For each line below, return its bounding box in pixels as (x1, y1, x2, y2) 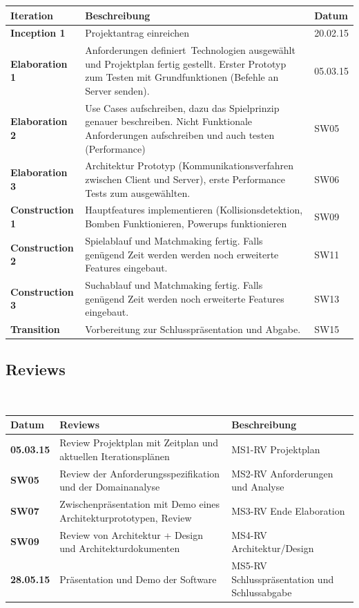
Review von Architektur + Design (59, 527, 204, 542)
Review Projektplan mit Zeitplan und (59, 435, 219, 450)
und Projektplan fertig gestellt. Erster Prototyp (85, 56, 287, 70)
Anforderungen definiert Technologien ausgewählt (85, 43, 295, 57)
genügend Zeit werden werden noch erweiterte (85, 247, 279, 261)
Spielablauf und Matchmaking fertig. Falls (85, 233, 263, 247)
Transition (10, 321, 60, 336)
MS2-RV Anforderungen (231, 466, 333, 480)
